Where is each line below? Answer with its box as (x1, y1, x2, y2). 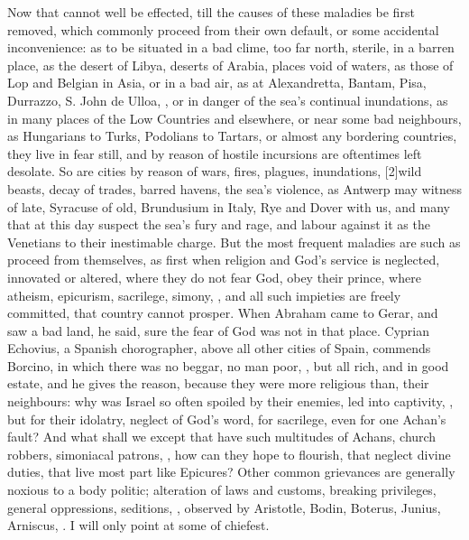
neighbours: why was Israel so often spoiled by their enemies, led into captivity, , (7, 392, 454, 411)
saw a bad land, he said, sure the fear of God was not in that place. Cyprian (7, 321, 429, 340)
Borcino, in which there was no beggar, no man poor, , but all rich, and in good (7, 356, 449, 375)
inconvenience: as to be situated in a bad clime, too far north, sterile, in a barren (7, 38, 455, 57)
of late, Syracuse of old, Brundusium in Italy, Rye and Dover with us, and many (7, 197, 450, 216)
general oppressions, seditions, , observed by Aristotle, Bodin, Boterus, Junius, (7, 498, 441, 517)
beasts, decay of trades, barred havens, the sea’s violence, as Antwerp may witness (7, 179, 462, 198)
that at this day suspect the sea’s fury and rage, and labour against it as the (7, 215, 430, 234)
